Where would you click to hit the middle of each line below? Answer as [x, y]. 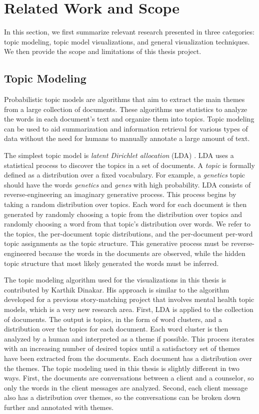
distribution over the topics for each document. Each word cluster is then [116, 329]
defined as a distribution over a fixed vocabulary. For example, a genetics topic [125, 175]
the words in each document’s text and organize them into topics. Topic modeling [129, 119]
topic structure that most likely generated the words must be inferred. [111, 263]
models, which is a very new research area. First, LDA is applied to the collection [129, 309]
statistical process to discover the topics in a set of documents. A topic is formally [129, 165]
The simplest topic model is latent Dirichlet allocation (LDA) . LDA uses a [119, 155]
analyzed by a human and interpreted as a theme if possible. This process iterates [129, 338]
